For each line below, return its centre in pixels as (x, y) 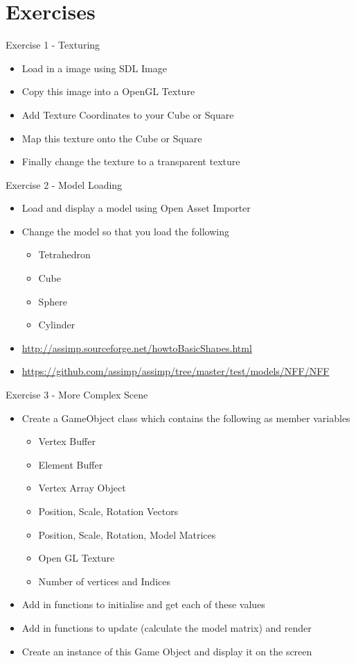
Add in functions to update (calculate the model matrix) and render (167, 627)
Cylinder (57, 325)
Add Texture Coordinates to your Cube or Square (128, 114)
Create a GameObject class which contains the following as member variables (186, 418)
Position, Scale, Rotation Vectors (108, 511)
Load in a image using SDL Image (94, 68)
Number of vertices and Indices (104, 581)
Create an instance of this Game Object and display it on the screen (167, 651)
